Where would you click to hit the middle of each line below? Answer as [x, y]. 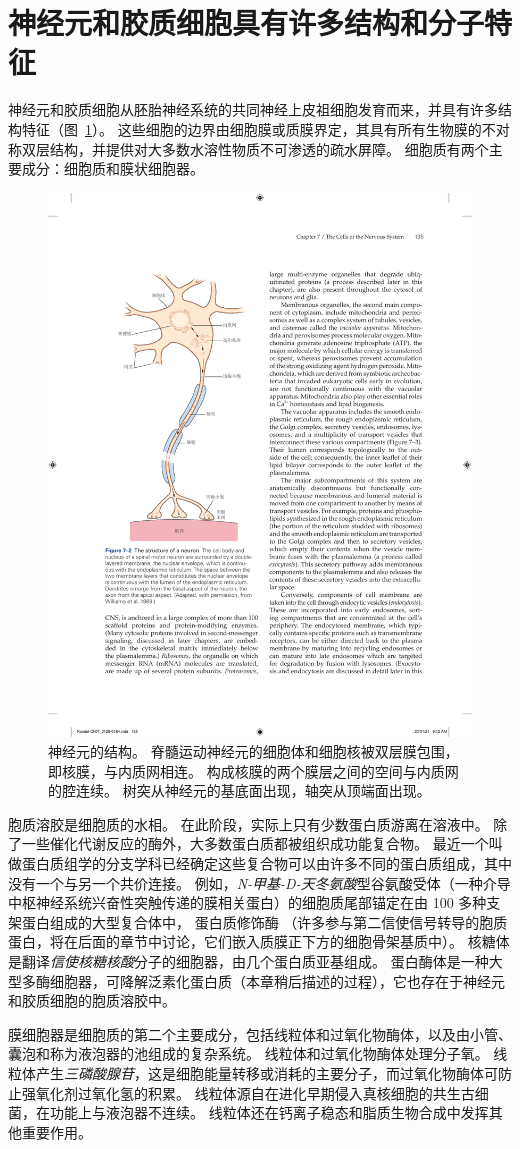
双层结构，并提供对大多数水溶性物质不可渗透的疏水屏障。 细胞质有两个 [255, 148]
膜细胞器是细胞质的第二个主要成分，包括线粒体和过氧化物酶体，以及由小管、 [260, 1033]
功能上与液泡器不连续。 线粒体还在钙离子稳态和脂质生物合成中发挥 [269, 1112]
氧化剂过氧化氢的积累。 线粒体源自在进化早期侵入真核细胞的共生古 [255, 1092]
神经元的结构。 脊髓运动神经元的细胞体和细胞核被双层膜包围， [253, 751]
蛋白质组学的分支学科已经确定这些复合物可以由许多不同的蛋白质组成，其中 [266, 863]
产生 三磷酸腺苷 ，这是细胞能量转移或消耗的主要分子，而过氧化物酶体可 [266, 1072]
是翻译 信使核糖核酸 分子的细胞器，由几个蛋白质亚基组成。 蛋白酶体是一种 [248, 960]
